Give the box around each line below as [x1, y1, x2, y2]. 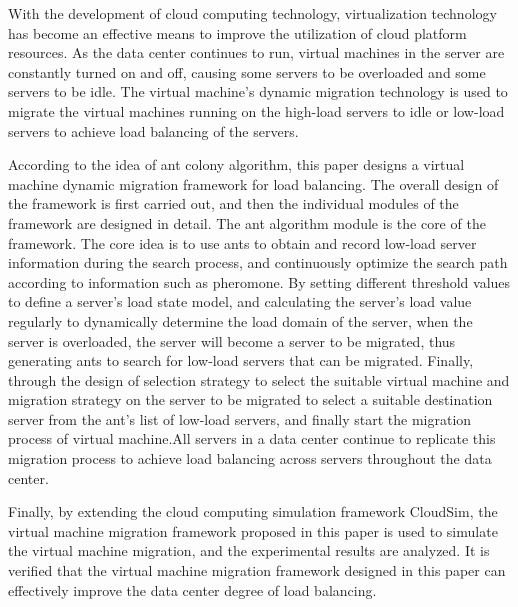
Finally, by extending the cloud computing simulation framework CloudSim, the [8, 501, 498, 522]
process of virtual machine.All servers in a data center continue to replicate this [8, 428, 496, 449]
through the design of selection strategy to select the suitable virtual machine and [8, 369, 510, 390]
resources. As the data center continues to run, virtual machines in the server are [8, 42, 505, 63]
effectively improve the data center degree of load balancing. [8, 579, 377, 600]
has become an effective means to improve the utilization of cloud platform [8, 22, 467, 43]
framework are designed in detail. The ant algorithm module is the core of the [8, 212, 486, 233]
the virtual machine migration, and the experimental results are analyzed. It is [8, 540, 490, 561]
